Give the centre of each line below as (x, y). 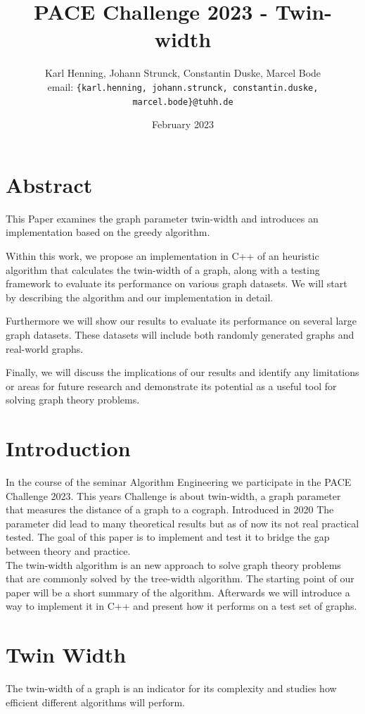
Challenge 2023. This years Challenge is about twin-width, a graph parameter (173, 495)
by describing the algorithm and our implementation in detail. (140, 297)
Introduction (68, 448)
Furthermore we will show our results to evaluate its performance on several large (181, 321)
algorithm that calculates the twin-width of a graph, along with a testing (163, 269)
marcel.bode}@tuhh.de (183, 102)
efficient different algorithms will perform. (95, 702)
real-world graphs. (45, 348)
